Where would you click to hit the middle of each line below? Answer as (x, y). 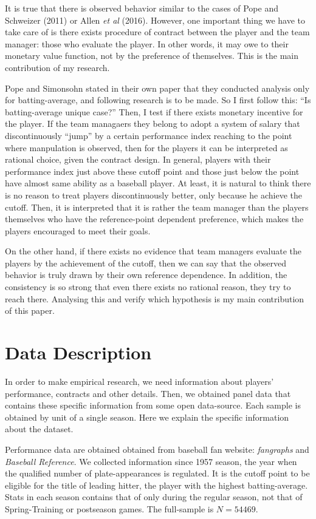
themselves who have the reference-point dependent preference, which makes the (154, 219)
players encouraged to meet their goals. (78, 230)
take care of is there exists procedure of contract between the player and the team (157, 32)
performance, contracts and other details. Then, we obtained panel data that (148, 393)
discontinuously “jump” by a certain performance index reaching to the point (149, 135)
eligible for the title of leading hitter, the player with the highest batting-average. (156, 485)
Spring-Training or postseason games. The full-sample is (109, 508)
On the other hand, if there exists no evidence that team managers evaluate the (153, 251)
